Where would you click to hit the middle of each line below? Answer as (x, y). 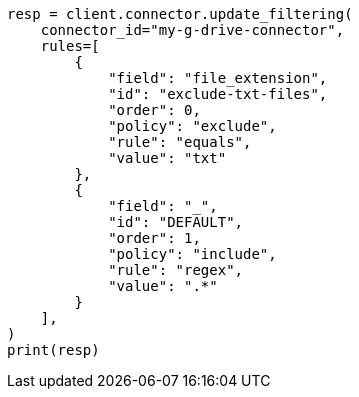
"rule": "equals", (180, 142)
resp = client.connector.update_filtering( (180, 14)
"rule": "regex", (176, 270)
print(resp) (53, 350)
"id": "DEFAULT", (176, 222)
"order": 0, (154, 110)
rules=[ (70, 46)
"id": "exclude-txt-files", (218, 94)
